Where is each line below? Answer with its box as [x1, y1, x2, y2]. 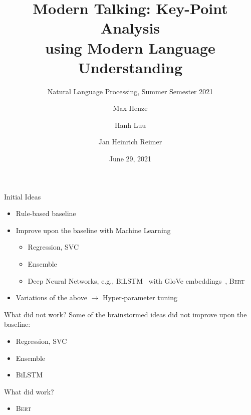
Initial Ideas [4, 191, 41, 201]
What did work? [4, 386, 54, 396]
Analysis [100, 18, 160, 38]
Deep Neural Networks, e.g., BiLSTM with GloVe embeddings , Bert [28, 275, 245, 286]
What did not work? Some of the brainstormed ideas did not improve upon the [4, 309, 247, 319]
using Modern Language [45, 37, 215, 58]
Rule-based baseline [16, 208, 76, 219]
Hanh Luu [114, 119, 146, 130]
